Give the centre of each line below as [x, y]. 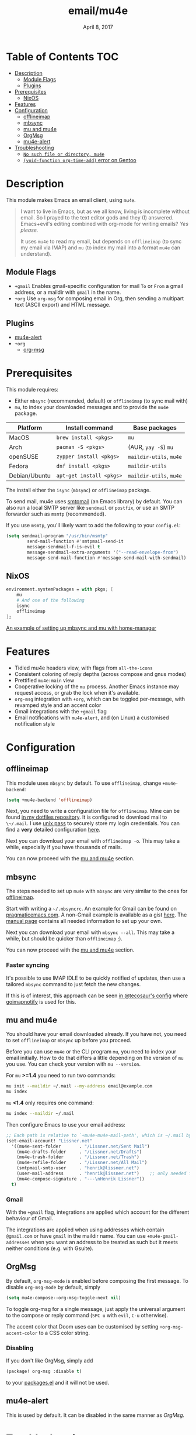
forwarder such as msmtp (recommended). [56, 514]
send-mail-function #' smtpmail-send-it [76, 542]
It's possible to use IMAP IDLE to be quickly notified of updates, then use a [96, 978]
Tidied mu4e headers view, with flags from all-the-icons [83, 668]
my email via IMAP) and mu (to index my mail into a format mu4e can [100, 248]
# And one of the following [50, 600]
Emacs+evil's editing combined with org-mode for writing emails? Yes [104, 224]
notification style [35, 723]
